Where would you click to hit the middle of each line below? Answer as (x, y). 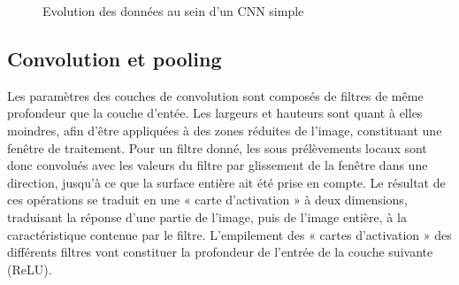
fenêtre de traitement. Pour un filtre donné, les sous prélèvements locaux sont (217, 147)
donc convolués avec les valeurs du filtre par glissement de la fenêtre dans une (218, 165)
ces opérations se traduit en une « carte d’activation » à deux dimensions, (207, 200)
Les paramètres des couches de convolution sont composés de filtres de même (215, 95)
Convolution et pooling (115, 58)
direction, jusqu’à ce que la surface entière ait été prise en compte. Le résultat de (226, 182)
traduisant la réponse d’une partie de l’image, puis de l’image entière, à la (207, 216)
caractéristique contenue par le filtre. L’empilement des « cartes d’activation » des (229, 234)
